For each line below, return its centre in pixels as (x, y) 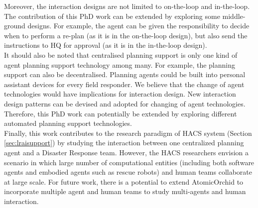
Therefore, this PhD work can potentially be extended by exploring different (121, 113)
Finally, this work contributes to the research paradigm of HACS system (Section (128, 133)
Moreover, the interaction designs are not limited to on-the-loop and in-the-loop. (127, 6)
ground (15, 26)
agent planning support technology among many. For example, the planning (120, 64)
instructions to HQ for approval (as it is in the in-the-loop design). (106, 45)
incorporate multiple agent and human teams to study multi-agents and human (125, 191)
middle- (234, 16)
